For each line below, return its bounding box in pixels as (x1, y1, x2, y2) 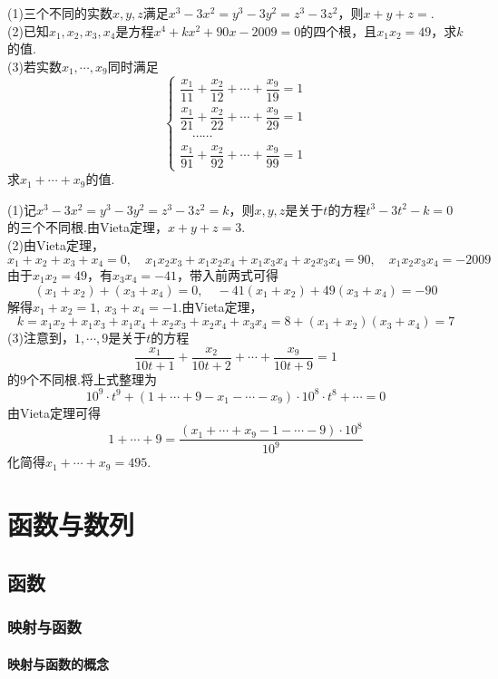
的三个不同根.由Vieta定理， (7, 218, 168, 237)
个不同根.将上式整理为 (26, 369, 157, 388)
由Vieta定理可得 (7, 403, 102, 422)
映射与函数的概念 (7, 654, 109, 673)
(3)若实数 (7, 56, 62, 75)
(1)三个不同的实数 (7, 4, 112, 22)
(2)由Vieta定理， (7, 235, 104, 254)
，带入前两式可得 (177, 266, 279, 285)
